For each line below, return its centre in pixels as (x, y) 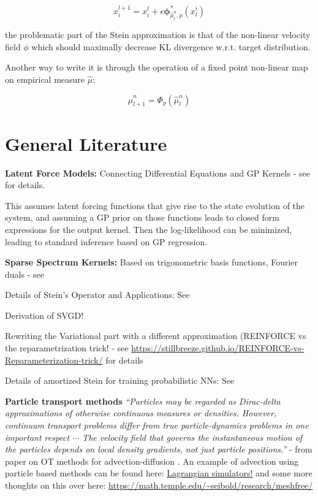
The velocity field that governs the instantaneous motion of (192, 437)
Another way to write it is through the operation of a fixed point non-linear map (157, 67)
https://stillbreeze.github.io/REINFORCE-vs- (218, 348)
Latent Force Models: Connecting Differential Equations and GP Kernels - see (157, 173)
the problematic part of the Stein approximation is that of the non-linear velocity (158, 35)
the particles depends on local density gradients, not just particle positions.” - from (159, 449)
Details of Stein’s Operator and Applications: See (97, 295)
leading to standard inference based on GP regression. (106, 241)
